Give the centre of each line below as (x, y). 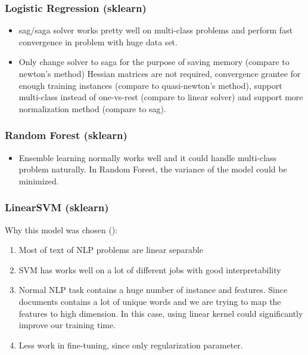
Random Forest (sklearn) (66, 135)
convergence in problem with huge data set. (98, 41)
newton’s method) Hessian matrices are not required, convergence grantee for (160, 73)
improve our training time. (67, 325)
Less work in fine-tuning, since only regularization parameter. (131, 345)
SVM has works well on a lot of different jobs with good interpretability (150, 269)
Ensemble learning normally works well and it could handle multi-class (148, 157)
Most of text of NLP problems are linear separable (111, 250)
